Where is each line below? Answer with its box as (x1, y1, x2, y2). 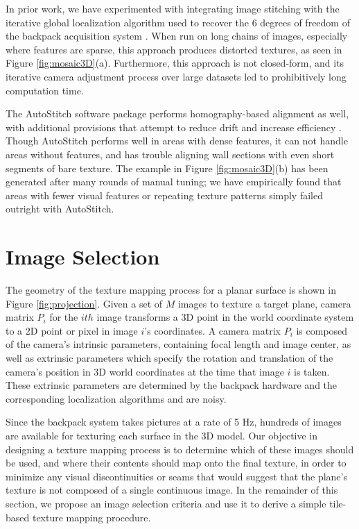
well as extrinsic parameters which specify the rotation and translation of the (6, 351, 333, 364)
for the (49, 310, 78, 324)
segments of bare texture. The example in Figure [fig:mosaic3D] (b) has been (6, 160, 329, 175)
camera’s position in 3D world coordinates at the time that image (6, 364, 284, 378)
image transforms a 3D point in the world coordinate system (96, 310, 354, 324)
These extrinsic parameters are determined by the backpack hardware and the (6, 378, 338, 392)
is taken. (294, 364, 330, 378)
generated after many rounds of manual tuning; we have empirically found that (6, 174, 342, 189)
